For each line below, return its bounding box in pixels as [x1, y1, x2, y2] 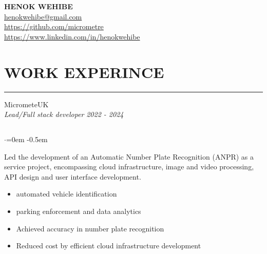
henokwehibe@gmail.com [4, 11, 82, 22]
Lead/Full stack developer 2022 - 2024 [4, 109, 124, 120]
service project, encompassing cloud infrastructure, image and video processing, [4, 161, 254, 172]
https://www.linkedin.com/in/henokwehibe [4, 31, 140, 42]
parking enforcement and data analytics [16, 206, 141, 217]
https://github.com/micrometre [4, 21, 104, 32]
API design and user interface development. [4, 171, 141, 182]
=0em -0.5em [6, 134, 48, 145]
